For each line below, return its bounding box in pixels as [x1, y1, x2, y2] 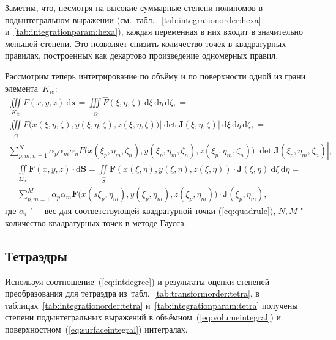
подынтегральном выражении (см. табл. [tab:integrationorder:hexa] [5, 13, 261, 26]
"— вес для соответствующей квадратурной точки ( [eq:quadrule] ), [29, 204, 276, 217]
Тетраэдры [5, 246, 67, 265]
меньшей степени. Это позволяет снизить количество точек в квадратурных [5, 37, 286, 50]
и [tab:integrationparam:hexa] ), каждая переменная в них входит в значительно [5, 25, 304, 38]
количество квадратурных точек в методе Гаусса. [5, 216, 187, 229]
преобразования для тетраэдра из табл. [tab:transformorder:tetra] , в [5, 287, 259, 300]
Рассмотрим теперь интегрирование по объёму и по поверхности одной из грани [5, 69, 306, 82]
